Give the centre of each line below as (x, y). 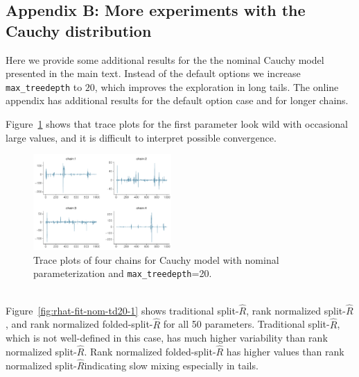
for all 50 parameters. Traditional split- (246, 324)
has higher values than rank (285, 352)
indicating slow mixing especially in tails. (171, 365)
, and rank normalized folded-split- (79, 324)
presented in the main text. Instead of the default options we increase (153, 73)
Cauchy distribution (79, 30)
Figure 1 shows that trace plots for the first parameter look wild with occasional (177, 124)
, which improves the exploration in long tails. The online (217, 86)
